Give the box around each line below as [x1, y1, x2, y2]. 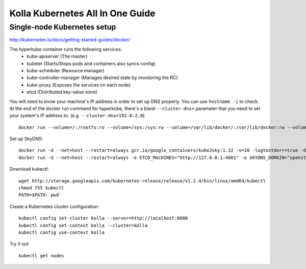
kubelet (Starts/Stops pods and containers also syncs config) [27, 60, 156, 66]
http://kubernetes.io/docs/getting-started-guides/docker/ [9, 37, 131, 43]
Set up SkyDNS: [9, 136, 43, 142]
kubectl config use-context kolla [18, 229, 105, 235]
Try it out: [9, 241, 30, 247]
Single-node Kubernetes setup [9, 22, 116, 32]
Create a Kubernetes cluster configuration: [9, 203, 99, 209]
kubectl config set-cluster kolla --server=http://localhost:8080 [18, 216, 188, 221]
